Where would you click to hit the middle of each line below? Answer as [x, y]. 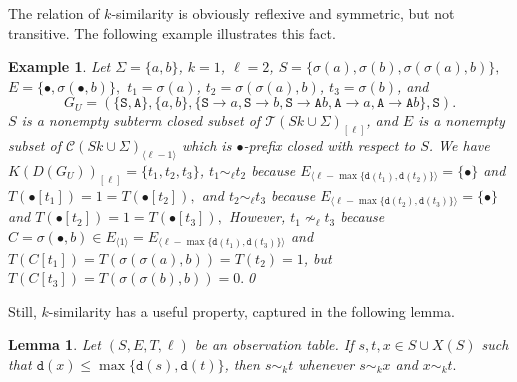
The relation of [54, 13]
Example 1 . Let [59, 66]
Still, [22, 310]
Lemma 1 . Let [54, 344]
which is [206, 145]
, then [242, 363]
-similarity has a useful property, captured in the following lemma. [251, 310]
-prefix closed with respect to [329, 145]
